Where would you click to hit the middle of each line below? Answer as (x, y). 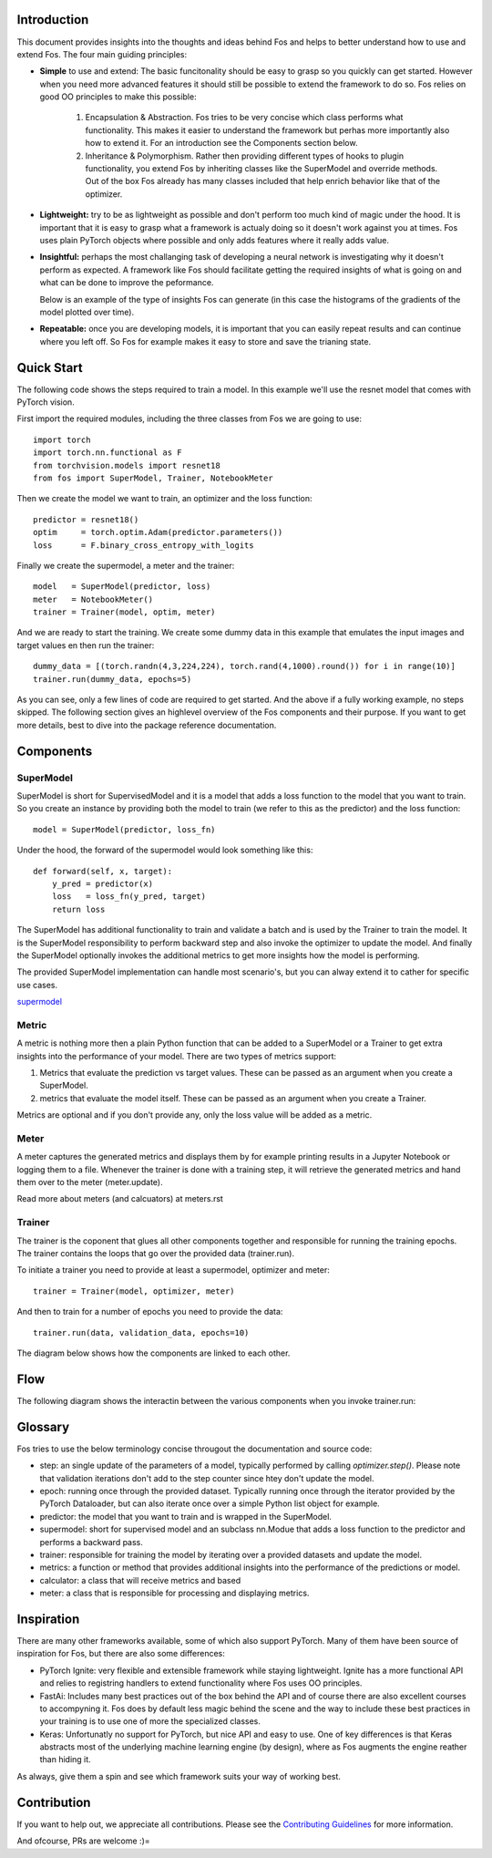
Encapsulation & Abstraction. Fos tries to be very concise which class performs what (244, 118)
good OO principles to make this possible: (118, 97)
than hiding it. (65, 1760)
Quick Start (50, 368)
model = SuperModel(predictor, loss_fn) (124, 829)
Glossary (43, 1427)
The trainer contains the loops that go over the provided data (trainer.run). (156, 1253)
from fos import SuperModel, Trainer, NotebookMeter (153, 478)
